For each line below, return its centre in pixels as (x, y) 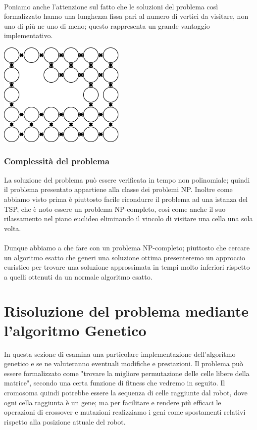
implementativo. (28, 35)
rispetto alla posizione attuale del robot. (65, 421)
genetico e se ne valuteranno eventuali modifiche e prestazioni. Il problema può (124, 363)
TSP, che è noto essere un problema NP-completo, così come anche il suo (115, 209)
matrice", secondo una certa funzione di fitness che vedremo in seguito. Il (115, 383)
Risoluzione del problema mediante (127, 311)
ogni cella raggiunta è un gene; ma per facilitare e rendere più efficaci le (113, 402)
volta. (13, 228)
